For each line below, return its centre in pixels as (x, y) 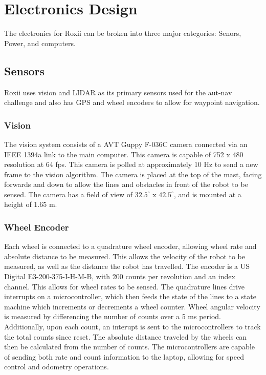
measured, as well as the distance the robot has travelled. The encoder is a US (127, 266)
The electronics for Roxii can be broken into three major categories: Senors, (123, 33)
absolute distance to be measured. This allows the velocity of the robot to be (125, 256)
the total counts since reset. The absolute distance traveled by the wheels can (126, 336)
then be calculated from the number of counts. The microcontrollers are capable (129, 347)
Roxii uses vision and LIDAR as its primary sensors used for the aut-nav (118, 92)
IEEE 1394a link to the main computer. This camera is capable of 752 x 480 (124, 154)
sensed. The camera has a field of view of (69, 194)
